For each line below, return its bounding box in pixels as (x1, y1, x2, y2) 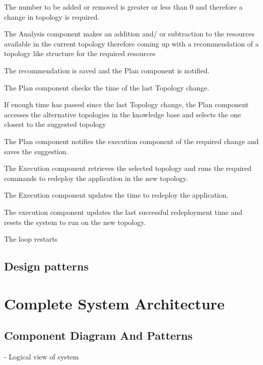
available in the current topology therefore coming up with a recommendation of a (4, 38, 259, 49)
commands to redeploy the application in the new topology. (4, 172, 188, 183)
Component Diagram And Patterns (4, 328, 193, 343)
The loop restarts (4, 234, 58, 244)
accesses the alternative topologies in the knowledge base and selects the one (4, 109, 241, 119)
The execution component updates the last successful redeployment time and (4, 206, 242, 217)
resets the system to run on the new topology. (4, 216, 146, 227)
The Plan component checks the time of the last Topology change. (4, 82, 209, 93)
